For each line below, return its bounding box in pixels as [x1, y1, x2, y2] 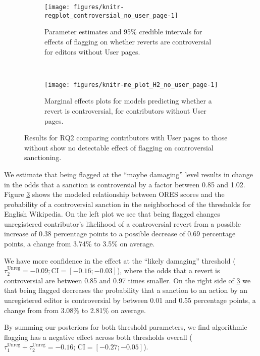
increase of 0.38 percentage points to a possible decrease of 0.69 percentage [4, 228, 236, 239]
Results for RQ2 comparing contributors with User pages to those [24, 132, 228, 143]
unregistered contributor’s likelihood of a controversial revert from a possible [4, 218, 241, 229]
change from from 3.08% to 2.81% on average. [4, 304, 146, 315]
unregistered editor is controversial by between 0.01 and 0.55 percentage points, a [4, 295, 256, 306]
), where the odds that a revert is [117, 265, 220, 276]
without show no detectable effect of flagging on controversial [24, 142, 214, 152]
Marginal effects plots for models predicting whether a [44, 95, 212, 106]
